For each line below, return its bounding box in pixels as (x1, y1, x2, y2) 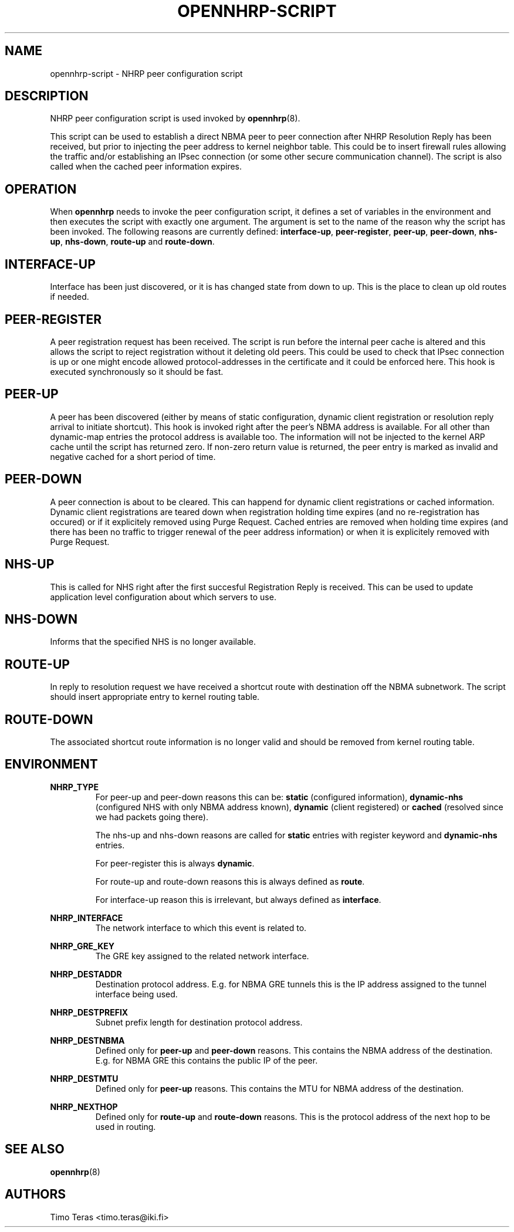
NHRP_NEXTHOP (50, 1101, 118, 1112)
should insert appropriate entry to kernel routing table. (50, 692, 260, 702)
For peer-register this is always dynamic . (95, 858, 255, 868)
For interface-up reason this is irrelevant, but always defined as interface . (95, 894, 381, 905)
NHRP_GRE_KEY (50, 940, 115, 951)
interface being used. (95, 989, 178, 999)
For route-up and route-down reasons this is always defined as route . (95, 876, 365, 886)
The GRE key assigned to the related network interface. (95, 950, 309, 961)
